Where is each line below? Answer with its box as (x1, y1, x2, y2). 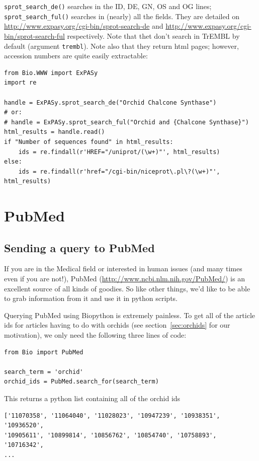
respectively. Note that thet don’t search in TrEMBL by (67, 30, 240, 41)
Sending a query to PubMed (4, 240, 155, 255)
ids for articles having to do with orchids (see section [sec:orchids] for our (4, 320, 230, 330)
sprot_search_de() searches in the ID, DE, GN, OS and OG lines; (4, 1, 212, 11)
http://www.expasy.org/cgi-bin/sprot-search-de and (4, 21, 163, 31)
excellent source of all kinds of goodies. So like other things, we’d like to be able (4, 283, 250, 293)
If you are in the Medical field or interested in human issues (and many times (4, 263, 242, 274)
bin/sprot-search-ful (4, 30, 65, 41)
